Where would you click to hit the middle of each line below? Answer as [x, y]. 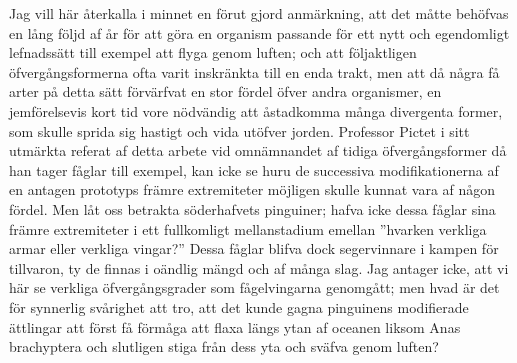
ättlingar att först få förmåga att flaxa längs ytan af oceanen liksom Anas [235, 326]
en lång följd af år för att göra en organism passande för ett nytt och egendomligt [259, 32]
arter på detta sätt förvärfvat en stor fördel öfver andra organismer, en [225, 91]
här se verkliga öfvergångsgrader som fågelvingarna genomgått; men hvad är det [254, 287]
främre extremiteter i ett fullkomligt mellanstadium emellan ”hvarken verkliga [248, 228]
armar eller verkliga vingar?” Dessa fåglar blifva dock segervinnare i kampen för [254, 248]
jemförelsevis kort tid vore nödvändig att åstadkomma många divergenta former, [256, 110]
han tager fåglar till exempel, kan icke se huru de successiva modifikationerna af [254, 169]
